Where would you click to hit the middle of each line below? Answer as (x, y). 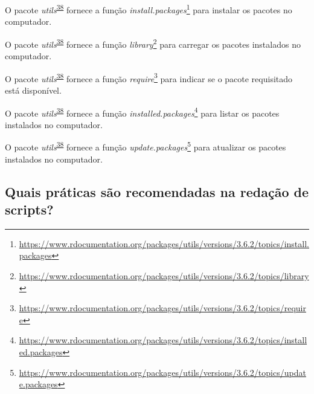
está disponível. (33, 90)
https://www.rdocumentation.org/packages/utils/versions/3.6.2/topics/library (164, 276)
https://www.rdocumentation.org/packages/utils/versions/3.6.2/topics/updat (162, 372)
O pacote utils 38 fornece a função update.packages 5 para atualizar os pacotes (146, 146)
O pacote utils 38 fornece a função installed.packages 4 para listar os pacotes (142, 112)
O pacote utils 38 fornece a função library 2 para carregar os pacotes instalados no (153, 43)
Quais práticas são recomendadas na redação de (157, 191)
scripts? (29, 209)
